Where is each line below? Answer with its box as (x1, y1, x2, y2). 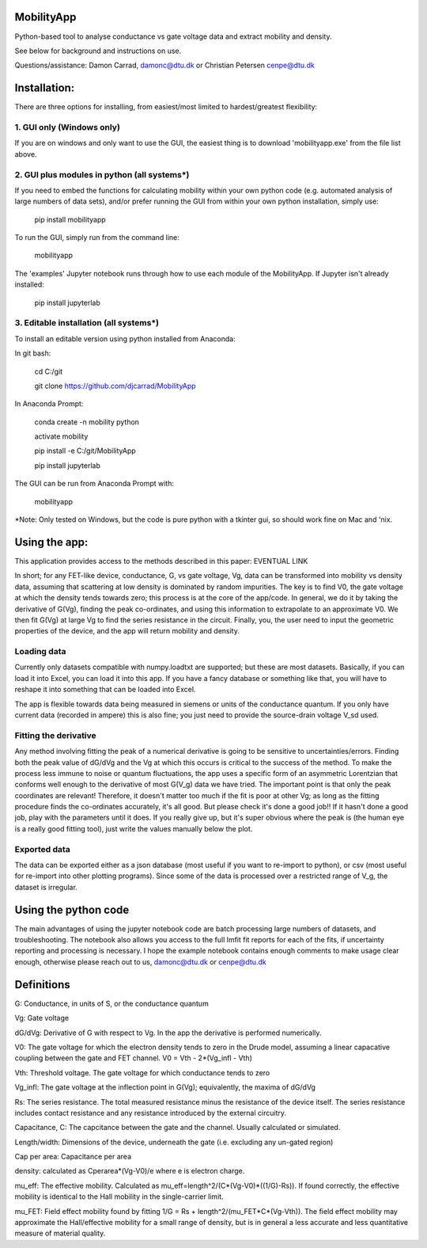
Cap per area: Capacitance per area (14, 1152, 132, 1162)
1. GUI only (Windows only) (14, 121, 120, 132)
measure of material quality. (14, 1228, 106, 1238)
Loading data (14, 646, 66, 657)
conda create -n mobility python (34, 417, 140, 427)
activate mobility (34, 432, 89, 441)
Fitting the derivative (14, 729, 96, 740)
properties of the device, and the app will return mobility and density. (14, 626, 240, 636)
